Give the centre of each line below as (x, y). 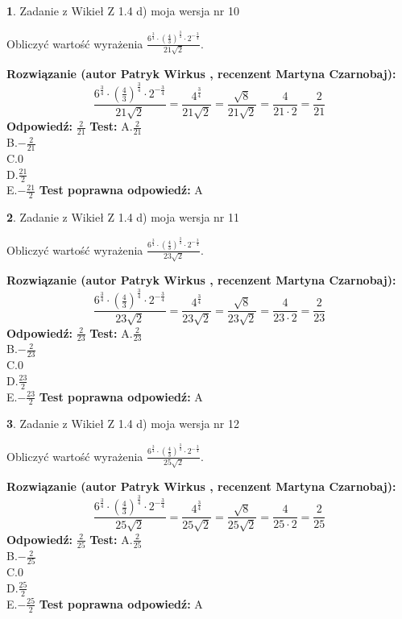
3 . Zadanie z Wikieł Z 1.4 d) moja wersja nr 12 (123, 424)
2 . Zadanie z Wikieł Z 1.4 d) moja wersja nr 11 (123, 217)
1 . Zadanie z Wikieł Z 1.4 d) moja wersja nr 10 (123, 10)
